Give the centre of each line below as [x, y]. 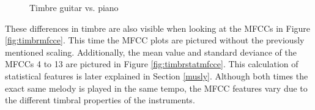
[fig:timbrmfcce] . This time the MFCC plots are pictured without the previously [155, 40]
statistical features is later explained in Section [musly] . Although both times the [157, 75]
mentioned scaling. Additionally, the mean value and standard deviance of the [151, 52]
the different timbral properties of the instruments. [100, 100]
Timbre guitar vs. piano [74, 7]
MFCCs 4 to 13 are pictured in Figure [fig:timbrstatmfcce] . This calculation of [152, 64]
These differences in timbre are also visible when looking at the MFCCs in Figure [158, 28]
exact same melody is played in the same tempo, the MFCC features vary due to [156, 88]
